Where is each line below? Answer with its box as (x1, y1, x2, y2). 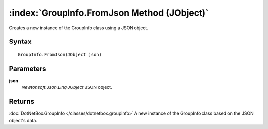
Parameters (9, 64, 46, 73)
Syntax (9, 38, 32, 46)
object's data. (9, 117, 37, 123)
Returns (9, 97, 35, 106)
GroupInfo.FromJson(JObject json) (18, 52, 102, 57)
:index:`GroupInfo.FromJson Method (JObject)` (9, 7, 209, 18)
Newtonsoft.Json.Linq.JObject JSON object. (21, 85, 112, 90)
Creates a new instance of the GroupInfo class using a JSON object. (9, 25, 148, 31)
